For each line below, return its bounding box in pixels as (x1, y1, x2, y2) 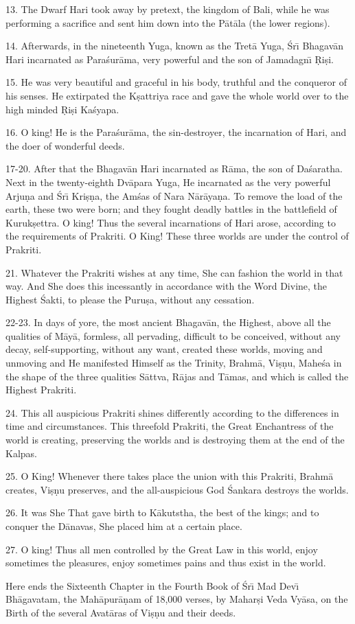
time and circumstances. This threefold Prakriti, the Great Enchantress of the (5, 419, 334, 433)
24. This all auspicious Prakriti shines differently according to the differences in (5, 405, 339, 419)
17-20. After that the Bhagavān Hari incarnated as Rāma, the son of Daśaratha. (5, 161, 343, 176)
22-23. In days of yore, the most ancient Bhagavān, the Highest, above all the (5, 315, 331, 330)
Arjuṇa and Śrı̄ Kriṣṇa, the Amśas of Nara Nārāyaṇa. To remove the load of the (5, 188, 343, 203)
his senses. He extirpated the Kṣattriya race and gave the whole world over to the (5, 88, 349, 102)
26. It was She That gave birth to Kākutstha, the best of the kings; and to (5, 505, 319, 520)
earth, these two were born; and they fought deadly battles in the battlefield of (5, 202, 337, 216)
